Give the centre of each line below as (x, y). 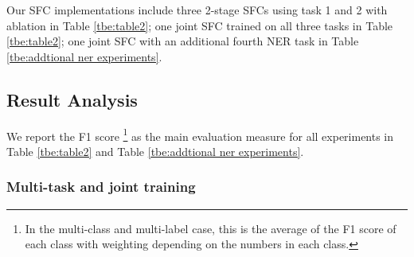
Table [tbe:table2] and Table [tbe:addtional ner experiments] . (155, 151)
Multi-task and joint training (101, 187)
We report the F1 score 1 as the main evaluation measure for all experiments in (200, 134)
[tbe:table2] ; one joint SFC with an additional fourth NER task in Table (183, 41)
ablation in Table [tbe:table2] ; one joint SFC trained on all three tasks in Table (200, 25)
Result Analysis (72, 99)
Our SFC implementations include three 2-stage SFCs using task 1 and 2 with (197, 10)
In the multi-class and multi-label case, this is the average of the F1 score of (211, 228)
